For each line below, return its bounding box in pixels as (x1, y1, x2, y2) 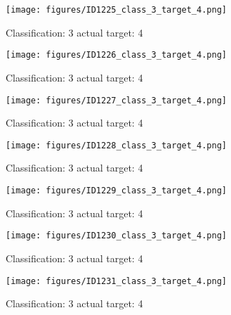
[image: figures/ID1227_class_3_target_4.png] (6, 95, 227, 105)
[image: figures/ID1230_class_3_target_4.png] (6, 231, 227, 241)
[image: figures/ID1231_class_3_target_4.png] (6, 276, 227, 286)
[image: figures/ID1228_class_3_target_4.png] (6, 140, 227, 150)
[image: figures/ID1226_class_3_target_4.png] (6, 50, 227, 60)
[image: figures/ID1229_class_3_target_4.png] (6, 186, 227, 195)
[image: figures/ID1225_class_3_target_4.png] (6, 5, 227, 15)
